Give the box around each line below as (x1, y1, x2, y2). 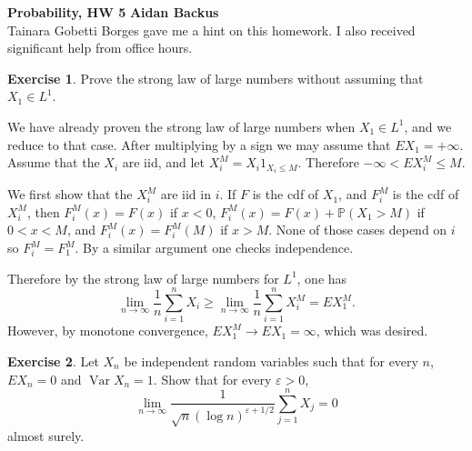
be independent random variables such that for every (124, 351, 418, 370)
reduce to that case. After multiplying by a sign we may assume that (7, 135, 391, 154)
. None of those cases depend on (268, 220, 447, 239)
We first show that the (7, 185, 133, 204)
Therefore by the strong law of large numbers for (7, 268, 279, 287)
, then (26, 202, 60, 221)
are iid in (160, 185, 211, 204)
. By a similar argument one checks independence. (75, 238, 354, 257)
